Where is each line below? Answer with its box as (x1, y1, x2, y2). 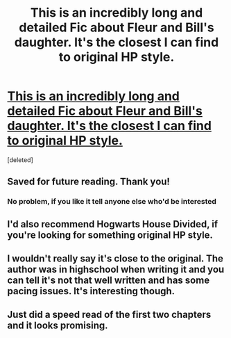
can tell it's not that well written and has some (7, 275, 210, 287)
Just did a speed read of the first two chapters (7, 309, 212, 321)
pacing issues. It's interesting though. (7, 285, 176, 297)
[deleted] (7, 155, 33, 164)
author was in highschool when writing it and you (7, 264, 225, 275)
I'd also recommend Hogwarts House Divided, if (7, 218, 219, 230)
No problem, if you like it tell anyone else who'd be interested (7, 197, 217, 207)
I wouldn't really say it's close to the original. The (7, 252, 224, 265)
